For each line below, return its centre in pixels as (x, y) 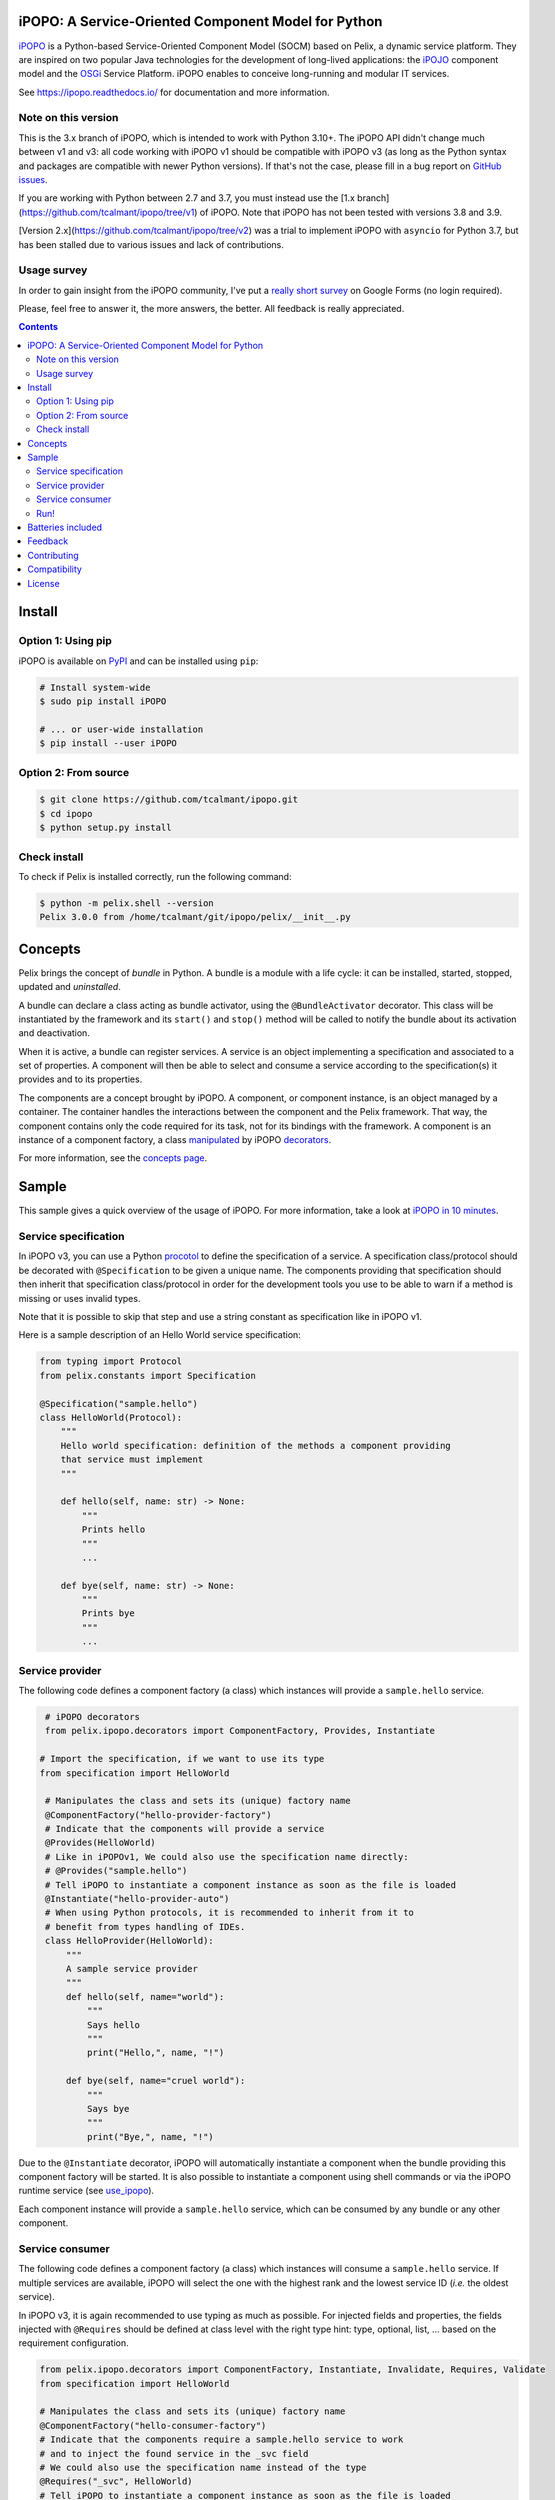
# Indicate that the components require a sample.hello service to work (221, 2439)
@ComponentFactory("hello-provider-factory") (158, 1814)
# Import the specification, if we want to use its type (182, 1759)
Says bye (108, 2108)
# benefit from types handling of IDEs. (145, 1926)
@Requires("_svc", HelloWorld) (116, 2481)
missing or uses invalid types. (79, 1298)
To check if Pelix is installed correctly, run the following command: (155, 876)
